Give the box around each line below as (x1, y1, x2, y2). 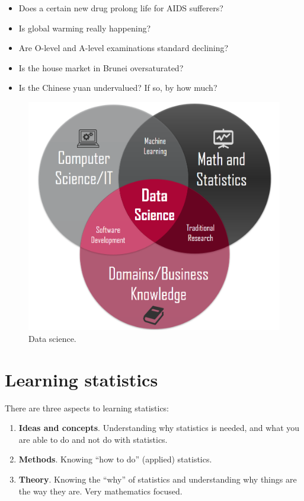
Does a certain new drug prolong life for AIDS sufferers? (18, 2, 223, 14)
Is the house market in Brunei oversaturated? (18, 61, 184, 74)
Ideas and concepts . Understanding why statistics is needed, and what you (18, 421, 300, 434)
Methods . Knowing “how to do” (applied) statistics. (18, 453, 212, 465)
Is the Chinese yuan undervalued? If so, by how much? (18, 81, 217, 94)
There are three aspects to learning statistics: (5, 401, 169, 414)
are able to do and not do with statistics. (18, 433, 168, 445)
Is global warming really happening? (18, 21, 151, 34)
